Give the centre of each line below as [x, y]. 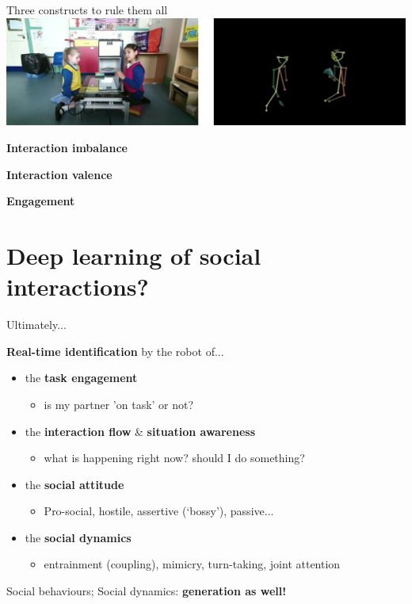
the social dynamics [78, 537]
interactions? [78, 287]
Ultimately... [36, 325]
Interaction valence [59, 174]
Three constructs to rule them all [87, 10]
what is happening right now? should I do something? [174, 458]
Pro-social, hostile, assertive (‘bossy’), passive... [159, 511]
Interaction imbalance [67, 148]
